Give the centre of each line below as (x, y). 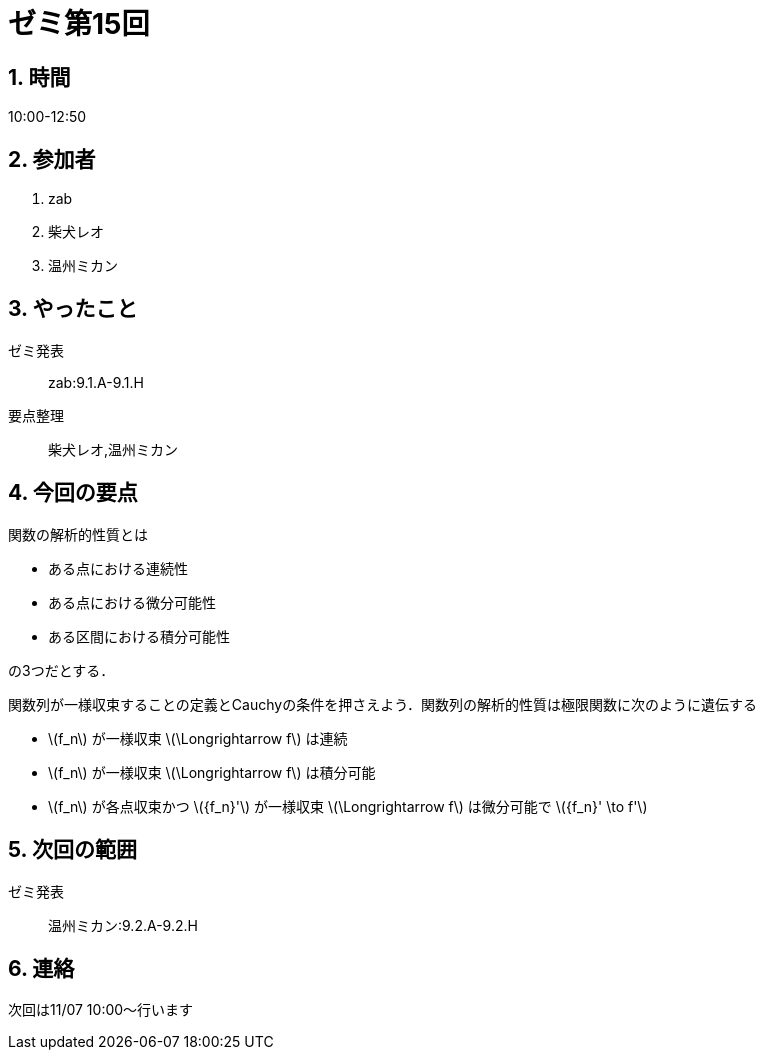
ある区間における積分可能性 (139, 636)
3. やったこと (73, 309)
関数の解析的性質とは (78, 534)
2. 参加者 (52, 159)
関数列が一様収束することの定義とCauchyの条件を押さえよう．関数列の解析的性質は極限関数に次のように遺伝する (383, 704)
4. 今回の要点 (73, 493)
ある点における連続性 (118, 568)
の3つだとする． (61, 670)
